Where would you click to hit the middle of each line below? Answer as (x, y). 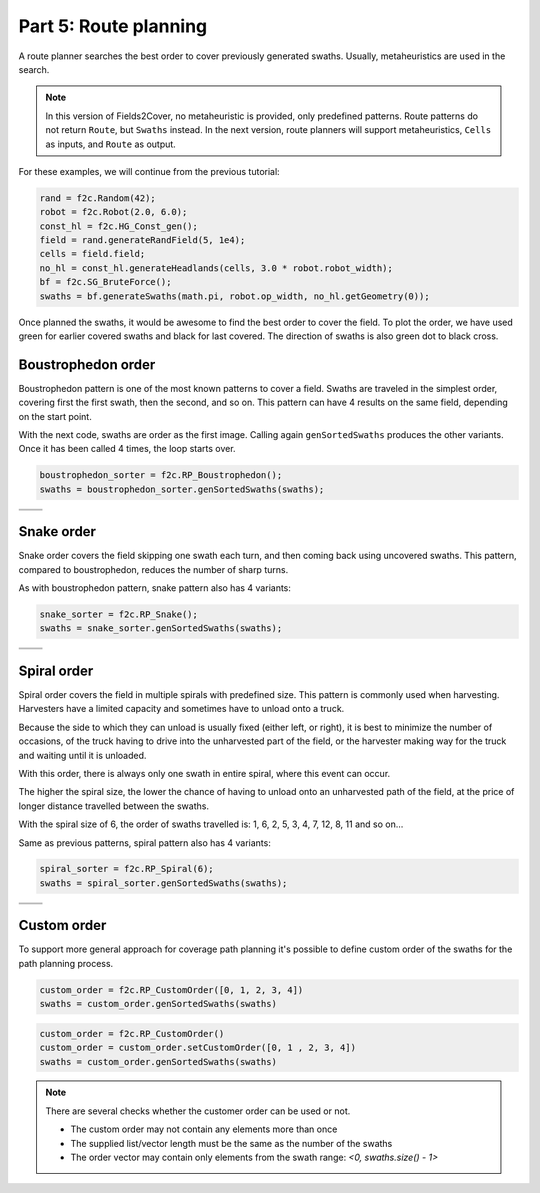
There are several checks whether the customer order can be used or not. (198, 1111)
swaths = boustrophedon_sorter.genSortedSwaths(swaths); (182, 489)
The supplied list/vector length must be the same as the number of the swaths (231, 1143)
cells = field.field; (92, 254)
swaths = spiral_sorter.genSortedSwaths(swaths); (163, 883)
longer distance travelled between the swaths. (114, 806)
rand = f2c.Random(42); (98, 198)
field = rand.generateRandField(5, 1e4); (142, 240)
